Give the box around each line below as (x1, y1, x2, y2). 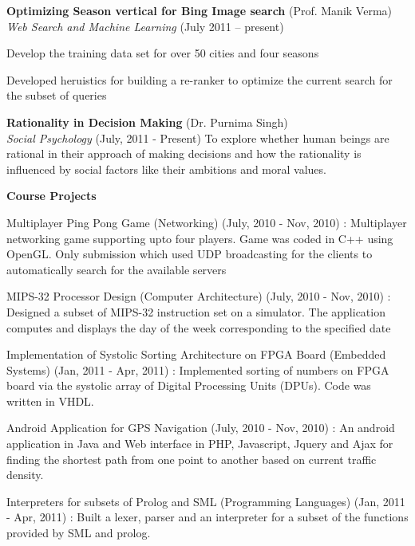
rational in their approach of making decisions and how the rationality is (6, 145, 362, 162)
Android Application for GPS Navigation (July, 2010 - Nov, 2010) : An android (6, 419, 395, 436)
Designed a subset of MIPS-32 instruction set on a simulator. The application (6, 303, 385, 320)
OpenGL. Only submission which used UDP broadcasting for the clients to (6, 246, 373, 262)
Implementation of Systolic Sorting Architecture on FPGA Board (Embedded (6, 346, 386, 363)
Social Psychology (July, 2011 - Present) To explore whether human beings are (6, 129, 389, 146)
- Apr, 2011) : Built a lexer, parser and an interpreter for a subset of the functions (6, 509, 409, 525)
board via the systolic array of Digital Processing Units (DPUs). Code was (6, 377, 371, 394)
